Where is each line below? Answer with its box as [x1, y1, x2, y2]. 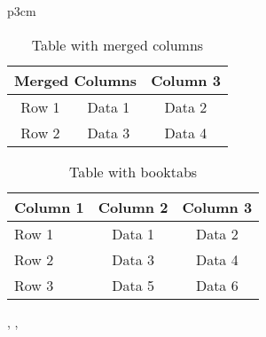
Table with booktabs [69, 161, 198, 182]
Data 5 [112, 274, 154, 295]
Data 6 [195, 274, 239, 295]
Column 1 [14, 196, 84, 217]
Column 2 [98, 196, 168, 217]
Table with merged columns [31, 34, 204, 55]
